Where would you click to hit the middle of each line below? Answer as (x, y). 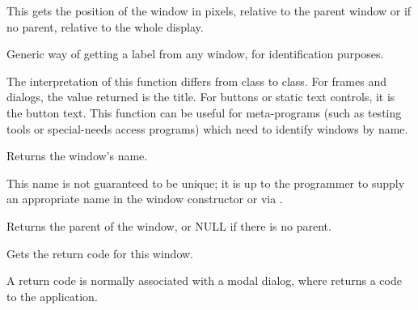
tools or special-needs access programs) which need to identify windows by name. (207, 128)
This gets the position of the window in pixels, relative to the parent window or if (209, 11)
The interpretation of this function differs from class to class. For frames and (196, 81)
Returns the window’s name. (77, 156)
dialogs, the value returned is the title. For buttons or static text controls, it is (201, 97)
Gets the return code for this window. (100, 253)
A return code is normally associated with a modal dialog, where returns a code (204, 280)
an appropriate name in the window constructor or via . (145, 199)
